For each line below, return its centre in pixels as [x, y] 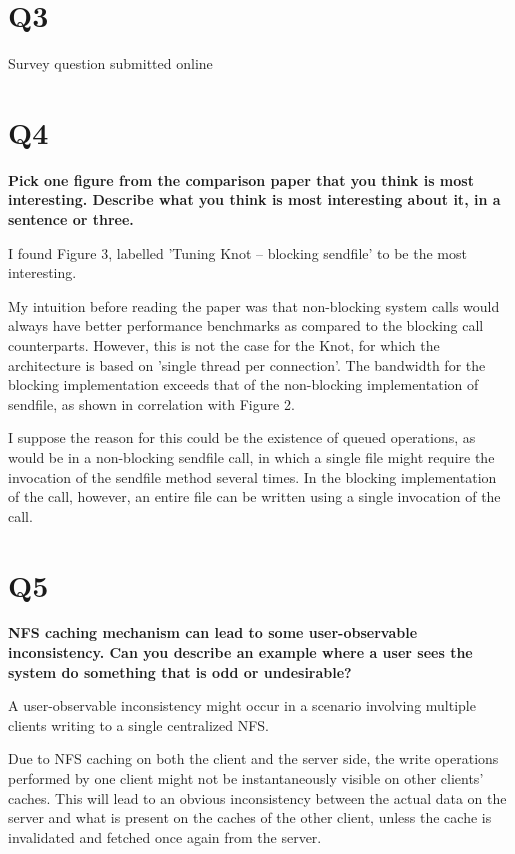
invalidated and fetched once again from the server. [165, 836]
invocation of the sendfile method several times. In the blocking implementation [252, 476]
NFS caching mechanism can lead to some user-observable [213, 632]
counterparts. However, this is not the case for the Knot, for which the [224, 345]
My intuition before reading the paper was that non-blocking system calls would [254, 305]
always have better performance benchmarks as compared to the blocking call [246, 325]
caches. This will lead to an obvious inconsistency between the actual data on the [257, 797]
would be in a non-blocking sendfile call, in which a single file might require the [251, 456]
